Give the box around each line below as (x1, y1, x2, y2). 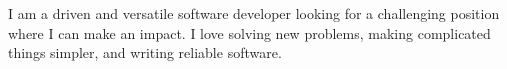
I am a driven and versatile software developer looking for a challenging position (8, 3, 500, 23)
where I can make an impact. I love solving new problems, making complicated (8, 22, 491, 43)
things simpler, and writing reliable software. (8, 42, 282, 63)
